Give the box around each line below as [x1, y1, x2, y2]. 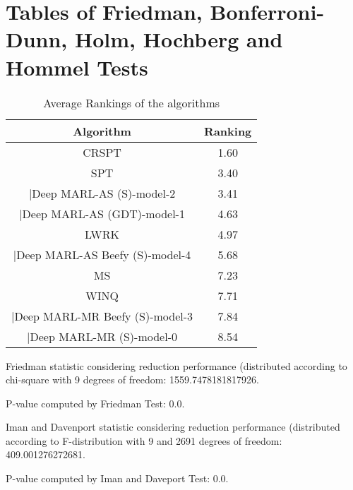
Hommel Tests [6, 52, 148, 81]
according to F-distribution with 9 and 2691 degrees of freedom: [6, 433, 282, 448]
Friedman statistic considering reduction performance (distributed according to [6, 358, 347, 373]
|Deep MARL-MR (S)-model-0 [27, 328, 177, 345]
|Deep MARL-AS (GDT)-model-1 [19, 205, 185, 222]
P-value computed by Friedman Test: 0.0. [6, 395, 185, 410]
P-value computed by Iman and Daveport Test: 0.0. [6, 471, 229, 486]
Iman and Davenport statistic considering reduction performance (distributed [6, 419, 340, 434]
